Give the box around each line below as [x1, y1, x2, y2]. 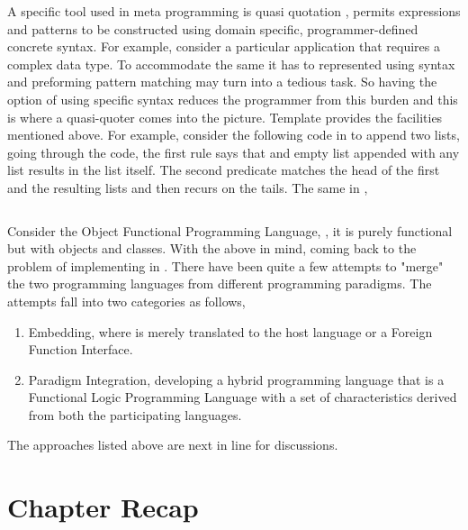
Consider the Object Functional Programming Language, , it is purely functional [7, 221, 453, 240]
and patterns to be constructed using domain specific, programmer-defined [7, 19, 418, 38]
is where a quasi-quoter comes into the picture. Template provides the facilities [7, 107, 443, 126]
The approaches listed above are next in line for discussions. [7, 435, 338, 454]
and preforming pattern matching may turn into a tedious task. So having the [7, 72, 437, 91]
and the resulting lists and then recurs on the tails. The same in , [7, 178, 368, 196]
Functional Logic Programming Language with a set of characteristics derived [28, 388, 457, 407]
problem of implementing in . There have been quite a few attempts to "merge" [7, 256, 444, 275]
